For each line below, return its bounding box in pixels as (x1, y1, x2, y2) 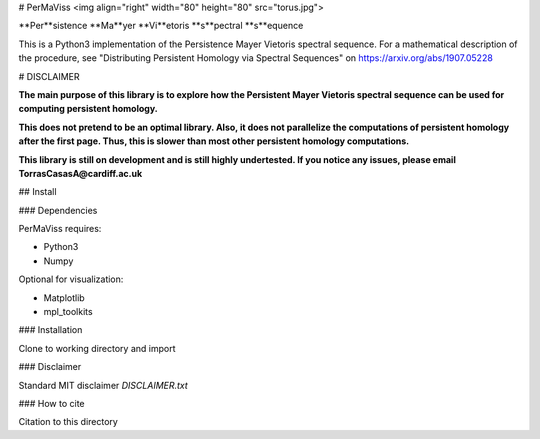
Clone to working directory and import (18, 342, 176, 354)
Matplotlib (43, 291, 85, 304)
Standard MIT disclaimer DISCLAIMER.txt (18, 379, 189, 391)
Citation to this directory (18, 416, 119, 428)
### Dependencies (18, 204, 98, 216)
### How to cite (18, 397, 85, 409)
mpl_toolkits (43, 306, 94, 318)
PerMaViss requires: (18, 223, 102, 235)
